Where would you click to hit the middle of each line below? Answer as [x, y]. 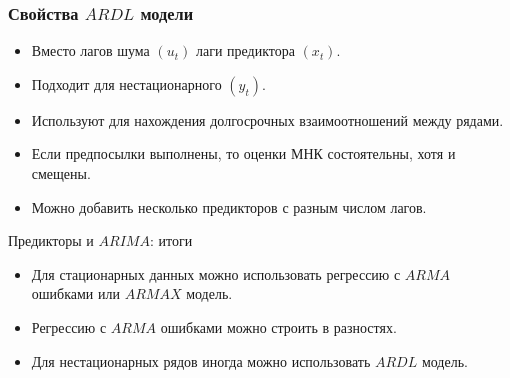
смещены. [61, 173]
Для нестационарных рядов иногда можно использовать [201, 360]
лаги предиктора [245, 50]
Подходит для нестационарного [126, 83]
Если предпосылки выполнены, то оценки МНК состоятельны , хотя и [243, 153]
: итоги [171, 240]
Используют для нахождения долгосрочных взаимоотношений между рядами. [267, 119]
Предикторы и [51, 240]
